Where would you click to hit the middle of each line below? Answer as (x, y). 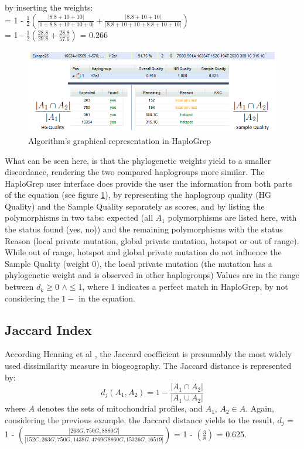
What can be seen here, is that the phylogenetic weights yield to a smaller (138, 160)
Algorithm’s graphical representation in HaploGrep (119, 140)
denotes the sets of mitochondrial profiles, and (120, 408)
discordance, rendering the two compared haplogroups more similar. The (135, 172)
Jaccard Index (48, 329)
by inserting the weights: (49, 7)
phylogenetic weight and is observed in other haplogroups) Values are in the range (152, 275)
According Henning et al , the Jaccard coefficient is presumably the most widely (148, 354)
